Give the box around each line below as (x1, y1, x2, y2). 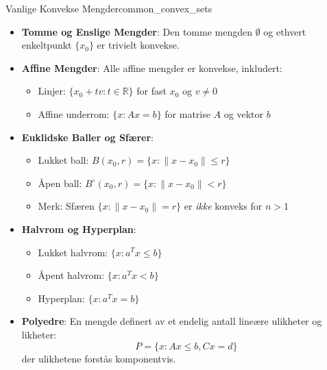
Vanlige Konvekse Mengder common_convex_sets (5, 1, 213, 15)
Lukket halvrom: (38, 245, 108, 259)
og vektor (223, 106, 263, 121)
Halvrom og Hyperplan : (21, 221, 136, 236)
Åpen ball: (38, 175, 82, 190)
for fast (136, 84, 167, 98)
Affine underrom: (38, 106, 110, 121)
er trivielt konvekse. (97, 38, 180, 52)
